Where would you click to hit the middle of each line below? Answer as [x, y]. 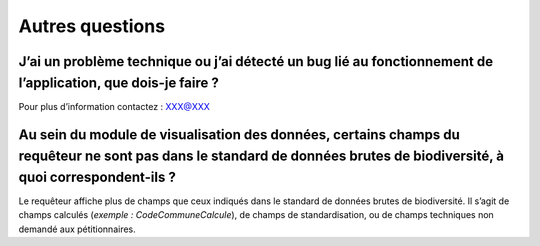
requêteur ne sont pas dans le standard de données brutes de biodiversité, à [261, 156]
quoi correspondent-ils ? [97, 176]
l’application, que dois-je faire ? [118, 82]
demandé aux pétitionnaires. [77, 229]
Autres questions [91, 26]
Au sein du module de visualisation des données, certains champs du [239, 135]
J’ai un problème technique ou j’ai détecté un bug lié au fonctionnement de [256, 61]
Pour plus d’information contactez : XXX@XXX [114, 106]
